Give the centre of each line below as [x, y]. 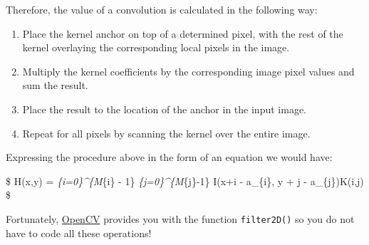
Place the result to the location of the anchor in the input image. [164, 109]
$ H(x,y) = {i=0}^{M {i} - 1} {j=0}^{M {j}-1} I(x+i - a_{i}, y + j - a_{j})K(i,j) [185, 181]
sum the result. [55, 85]
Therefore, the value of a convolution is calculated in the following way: [162, 9]
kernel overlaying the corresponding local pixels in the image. [156, 47]
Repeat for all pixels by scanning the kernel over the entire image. [166, 133]
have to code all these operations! [79, 233]
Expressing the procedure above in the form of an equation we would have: [169, 157]
